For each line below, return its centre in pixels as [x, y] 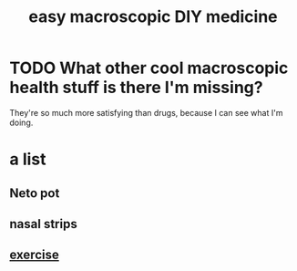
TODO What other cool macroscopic [149, 68]
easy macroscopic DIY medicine [153, 17]
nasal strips [43, 224]
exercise [34, 255]
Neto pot [35, 193]
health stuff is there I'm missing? [136, 88]
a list [28, 159]
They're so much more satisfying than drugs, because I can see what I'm [146, 112]
